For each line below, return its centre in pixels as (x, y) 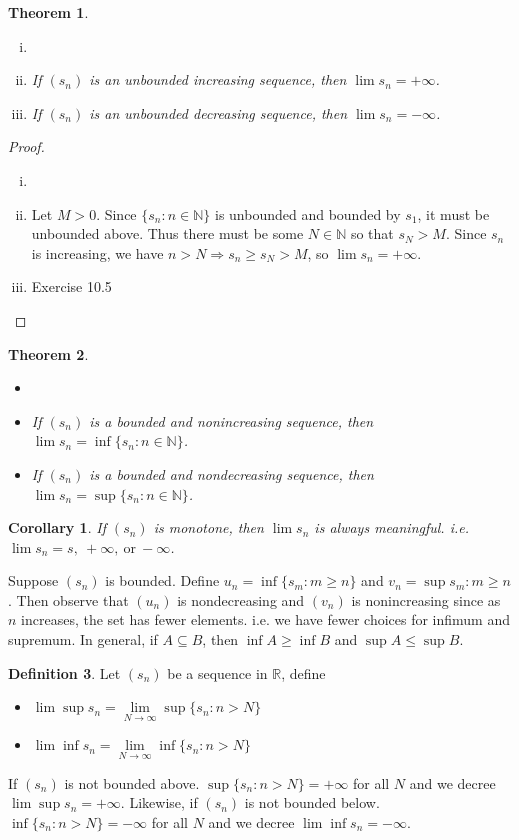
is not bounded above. (132, 782)
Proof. (26, 146)
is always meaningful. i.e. (391, 527)
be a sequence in (217, 672)
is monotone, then (208, 527)
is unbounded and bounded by (307, 213)
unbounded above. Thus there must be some (167, 233)
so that (372, 233)
